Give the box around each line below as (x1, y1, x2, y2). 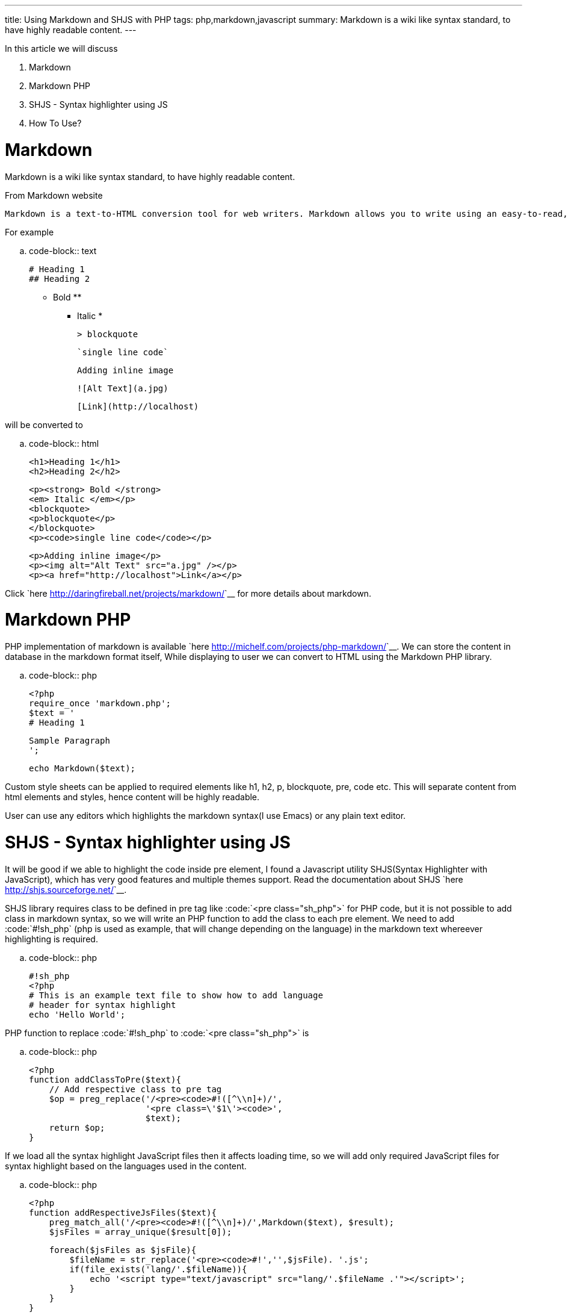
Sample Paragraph (29, 736, 110, 745)
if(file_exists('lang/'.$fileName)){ (69, 1264, 247, 1274)
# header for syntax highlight (29, 999, 176, 1010)
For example (5, 226, 54, 237)
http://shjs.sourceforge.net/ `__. (5, 884, 127, 895)
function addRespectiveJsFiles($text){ (29, 1207, 217, 1217)
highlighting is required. (5, 933, 98, 944)
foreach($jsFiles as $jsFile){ (49, 1245, 197, 1255)
